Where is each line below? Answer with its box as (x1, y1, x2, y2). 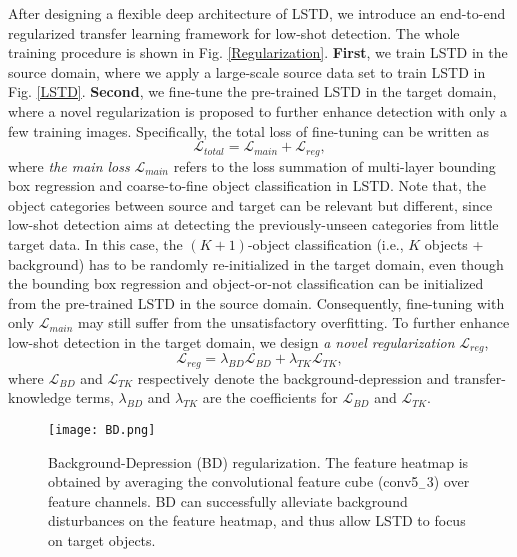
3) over (426, 471, 470, 492)
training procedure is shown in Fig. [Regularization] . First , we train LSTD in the (8, 42, 508, 63)
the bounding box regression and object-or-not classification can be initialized (8, 273, 484, 294)
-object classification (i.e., (247, 233, 404, 254)
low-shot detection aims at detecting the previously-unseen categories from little (8, 214, 499, 235)
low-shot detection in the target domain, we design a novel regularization (8, 331, 455, 352)
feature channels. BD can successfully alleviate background (48, 490, 408, 511)
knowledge (8, 387, 71, 408)
